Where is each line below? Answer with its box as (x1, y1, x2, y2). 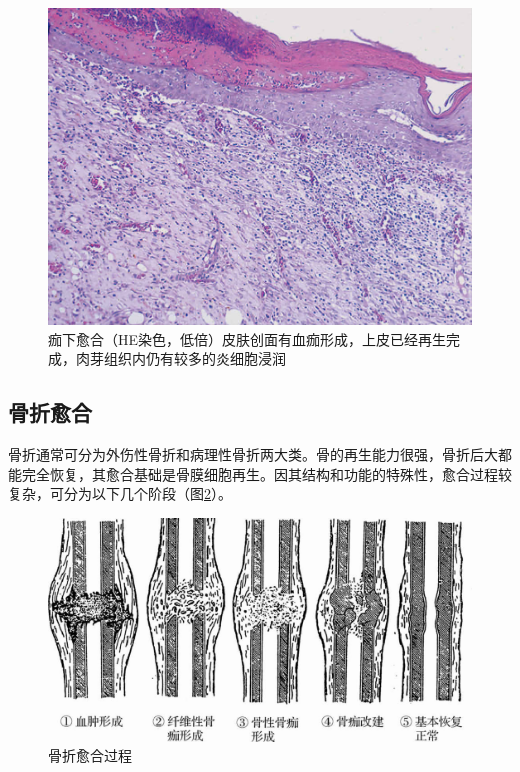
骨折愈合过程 (48, 745, 132, 766)
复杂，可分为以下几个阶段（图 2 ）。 (8, 483, 232, 504)
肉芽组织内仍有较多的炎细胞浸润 (75, 348, 286, 369)
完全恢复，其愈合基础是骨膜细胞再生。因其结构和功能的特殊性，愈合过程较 (21, 463, 512, 484)
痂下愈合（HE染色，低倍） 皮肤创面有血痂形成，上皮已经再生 (48, 328, 447, 349)
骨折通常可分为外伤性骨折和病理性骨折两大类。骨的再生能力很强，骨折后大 (8, 444, 498, 465)
